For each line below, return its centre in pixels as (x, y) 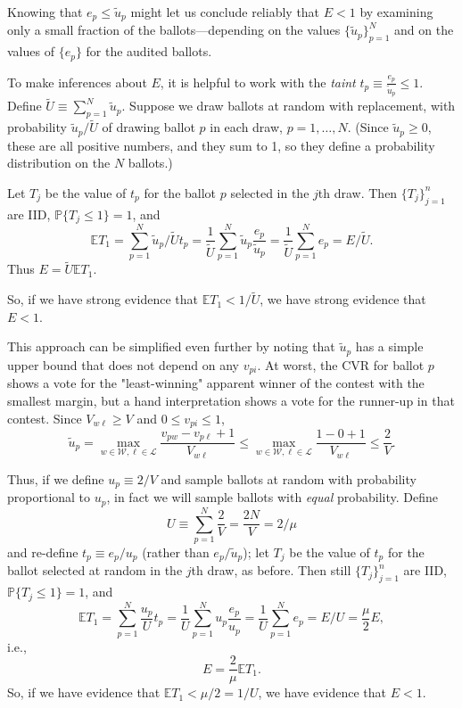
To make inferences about (77, 82)
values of (31, 51)
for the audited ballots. (149, 51)
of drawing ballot (148, 127)
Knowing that (45, 12)
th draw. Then (358, 192)
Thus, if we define (56, 478)
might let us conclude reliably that (225, 12)
